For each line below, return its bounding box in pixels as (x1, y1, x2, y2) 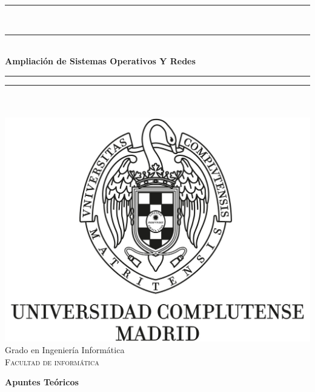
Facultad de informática (5, 355, 99, 368)
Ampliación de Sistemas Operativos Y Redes (5, 55, 196, 67)
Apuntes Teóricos (5, 376, 79, 388)
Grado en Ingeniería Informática (5, 343, 125, 356)
